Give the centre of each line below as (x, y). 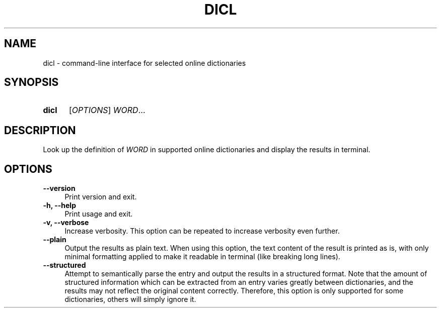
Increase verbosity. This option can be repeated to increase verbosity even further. (202, 231)
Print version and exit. (101, 197)
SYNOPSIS (31, 82)
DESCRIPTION (40, 130)
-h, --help (59, 205)
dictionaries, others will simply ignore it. (130, 299)
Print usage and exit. (99, 214)
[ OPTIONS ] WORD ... (107, 110)
